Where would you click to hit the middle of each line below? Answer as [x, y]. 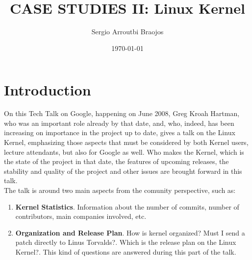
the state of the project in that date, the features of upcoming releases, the [116, 161]
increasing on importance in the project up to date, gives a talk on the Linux [120, 132]
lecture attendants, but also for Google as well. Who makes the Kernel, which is [124, 152]
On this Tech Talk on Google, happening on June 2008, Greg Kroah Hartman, [122, 113]
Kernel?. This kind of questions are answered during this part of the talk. [126, 251]
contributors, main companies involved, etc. [81, 216]
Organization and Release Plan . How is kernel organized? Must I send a [130, 232]
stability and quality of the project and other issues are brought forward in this [123, 171]
